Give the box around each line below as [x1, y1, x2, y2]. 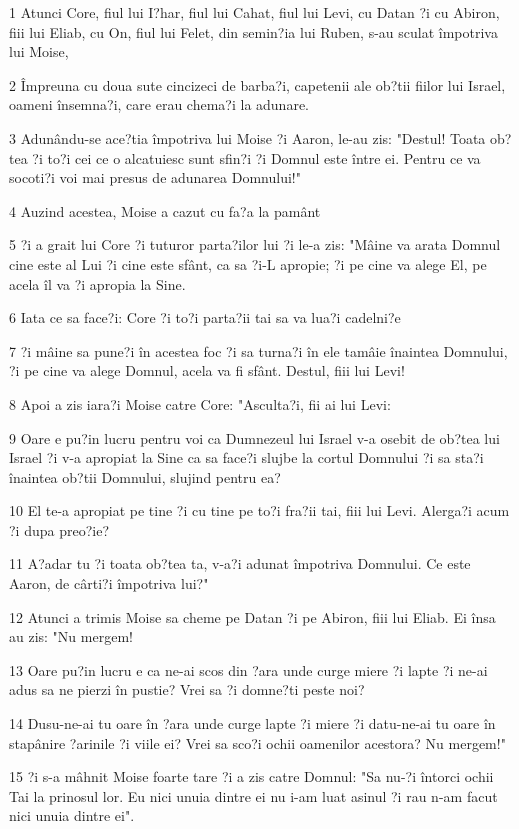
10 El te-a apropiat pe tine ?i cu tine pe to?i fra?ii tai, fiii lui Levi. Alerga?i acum [9, 500, 510, 521]
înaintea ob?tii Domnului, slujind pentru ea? [9, 466, 281, 487]
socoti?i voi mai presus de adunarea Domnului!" [9, 167, 301, 188]
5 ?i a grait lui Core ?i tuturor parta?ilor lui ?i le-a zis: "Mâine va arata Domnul [9, 234, 501, 255]
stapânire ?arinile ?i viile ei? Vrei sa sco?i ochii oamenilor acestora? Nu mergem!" [9, 732, 506, 753]
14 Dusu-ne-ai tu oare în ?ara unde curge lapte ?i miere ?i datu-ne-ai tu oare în [9, 713, 496, 734]
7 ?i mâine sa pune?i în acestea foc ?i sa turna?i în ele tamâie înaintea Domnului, [9, 340, 508, 361]
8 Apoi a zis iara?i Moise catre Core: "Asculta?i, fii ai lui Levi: [9, 393, 391, 414]
